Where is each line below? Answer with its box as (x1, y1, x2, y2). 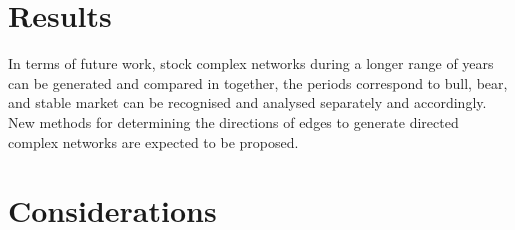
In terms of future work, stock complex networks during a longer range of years (8, 53, 494, 74)
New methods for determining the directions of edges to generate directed (8, 111, 459, 132)
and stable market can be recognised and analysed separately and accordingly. (8, 92, 487, 113)
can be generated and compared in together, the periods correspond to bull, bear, (8, 72, 508, 93)
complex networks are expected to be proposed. (8, 131, 299, 152)
